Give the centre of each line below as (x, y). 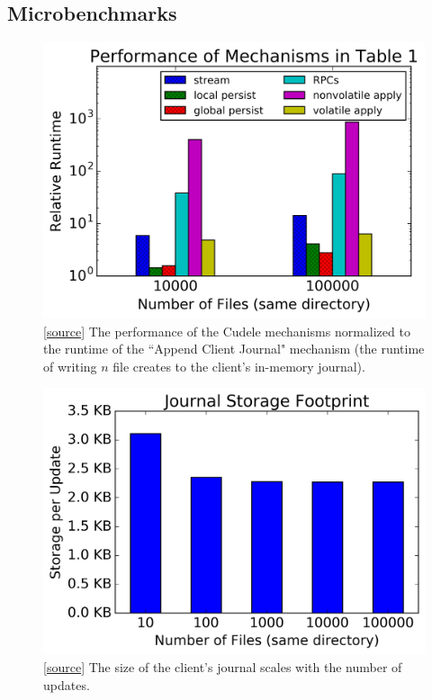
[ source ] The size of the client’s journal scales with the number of (223, 667)
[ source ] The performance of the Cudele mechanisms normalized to (227, 331)
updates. (67, 684)
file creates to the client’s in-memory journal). (239, 366)
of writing (70, 366)
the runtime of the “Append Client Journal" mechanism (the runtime (234, 349)
